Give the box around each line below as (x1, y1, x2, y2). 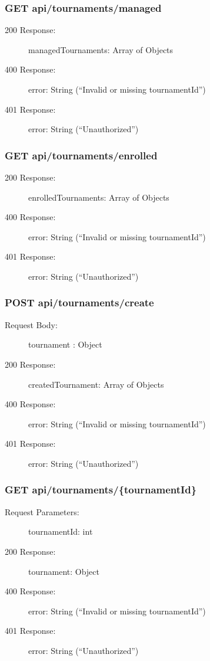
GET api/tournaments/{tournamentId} (5, 482, 197, 497)
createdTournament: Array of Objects (28, 378, 164, 390)
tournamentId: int (28, 525, 93, 538)
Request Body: (5, 318, 58, 330)
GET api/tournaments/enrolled (5, 148, 158, 162)
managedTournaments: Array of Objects (28, 43, 174, 55)
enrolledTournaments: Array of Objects (28, 191, 169, 203)
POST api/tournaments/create (5, 295, 154, 310)
